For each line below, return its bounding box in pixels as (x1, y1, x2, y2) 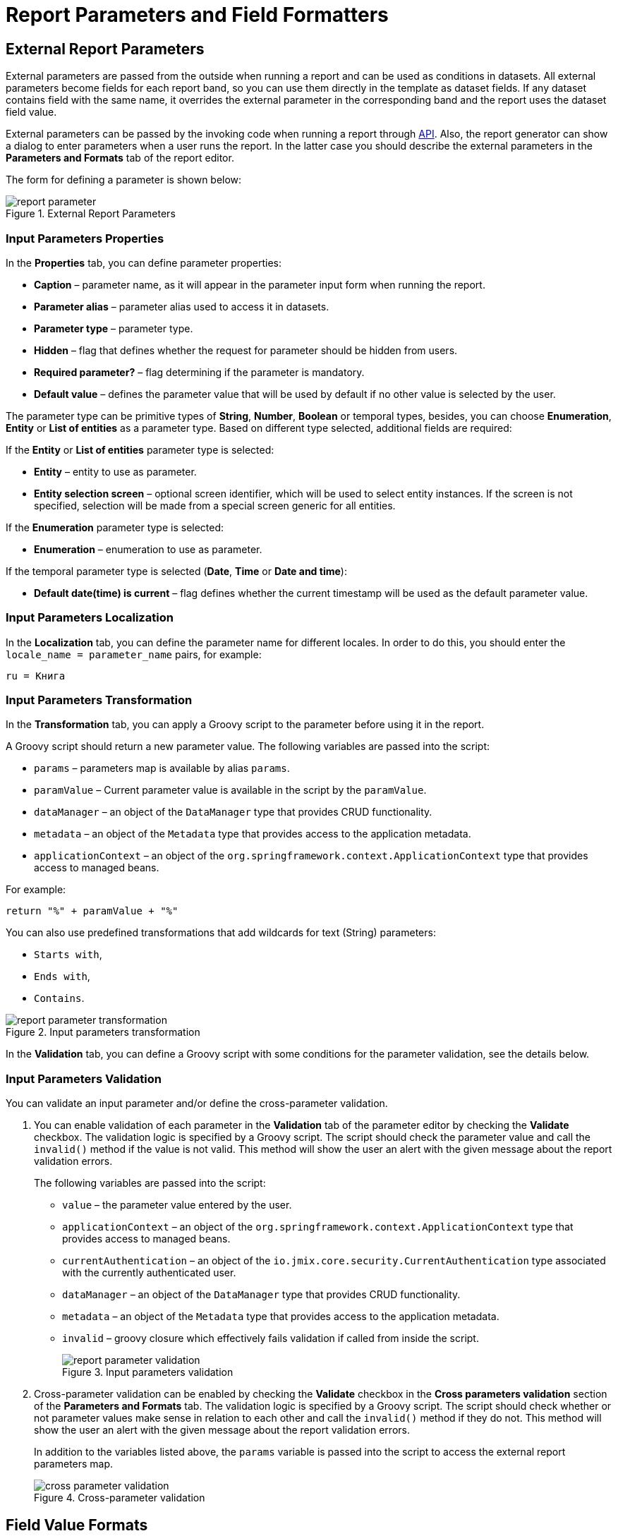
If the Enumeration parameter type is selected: (6, 521, 224, 533)
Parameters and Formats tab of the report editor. (6, 152, 234, 164)
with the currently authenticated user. (62, 1266, 236, 1279)
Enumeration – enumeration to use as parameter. (34, 543, 262, 555)
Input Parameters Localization (6, 610, 174, 625)
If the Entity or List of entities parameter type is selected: (6, 443, 274, 456)
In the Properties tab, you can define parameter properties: (6, 256, 282, 269)
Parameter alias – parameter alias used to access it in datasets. (34, 300, 329, 313)
